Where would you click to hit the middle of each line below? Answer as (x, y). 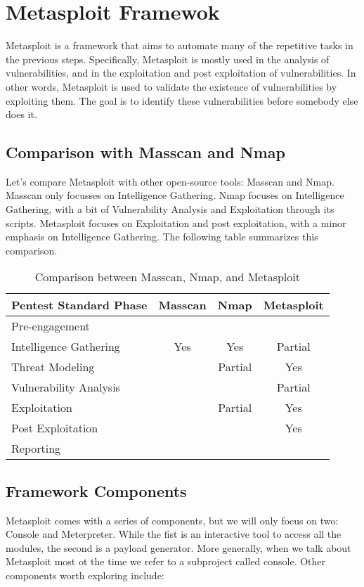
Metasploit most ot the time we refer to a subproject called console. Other (166, 561)
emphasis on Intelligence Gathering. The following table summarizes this (162, 237)
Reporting (36, 449)
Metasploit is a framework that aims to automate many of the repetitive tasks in (180, 45)
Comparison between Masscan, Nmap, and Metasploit (167, 277)
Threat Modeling (53, 367)
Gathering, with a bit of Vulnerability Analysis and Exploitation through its (170, 209)
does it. (21, 114)
